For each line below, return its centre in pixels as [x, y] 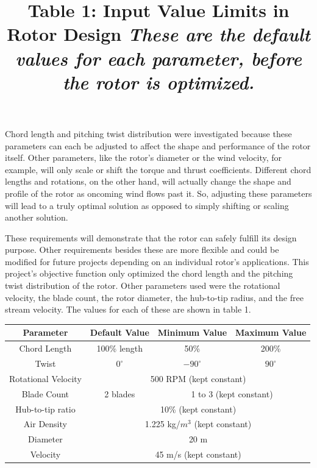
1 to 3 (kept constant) [232, 393]
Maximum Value [271, 332]
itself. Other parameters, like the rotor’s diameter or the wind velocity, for [143, 158]
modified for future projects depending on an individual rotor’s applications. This [157, 261]
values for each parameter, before [158, 58]
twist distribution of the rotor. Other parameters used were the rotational [143, 285]
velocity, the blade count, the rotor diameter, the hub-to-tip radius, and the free [154, 297]
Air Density [45, 424]
